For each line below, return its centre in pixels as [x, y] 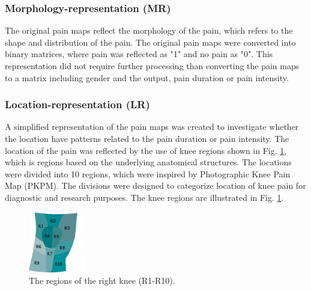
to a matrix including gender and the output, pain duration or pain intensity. [147, 77]
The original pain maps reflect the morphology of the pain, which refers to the [149, 30]
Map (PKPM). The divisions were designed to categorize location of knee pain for [155, 185]
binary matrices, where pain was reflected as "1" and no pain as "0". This [139, 54]
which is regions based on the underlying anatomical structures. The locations [148, 162]
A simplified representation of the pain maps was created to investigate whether [152, 127]
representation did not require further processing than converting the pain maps [152, 66]
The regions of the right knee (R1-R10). [102, 280]
